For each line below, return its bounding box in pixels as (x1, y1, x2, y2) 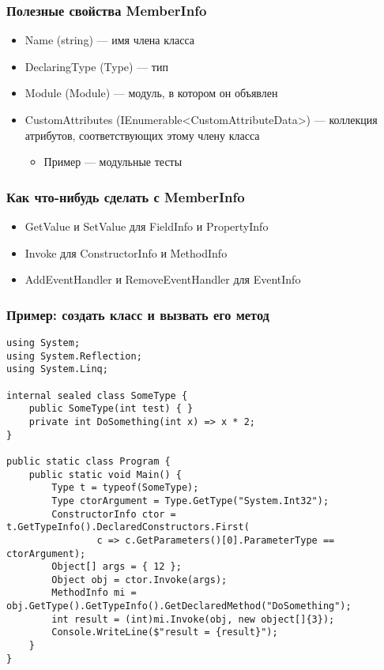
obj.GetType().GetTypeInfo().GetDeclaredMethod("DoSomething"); (6, 600, 352, 612)
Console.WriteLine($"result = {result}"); (51, 627, 278, 638)
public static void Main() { (28, 469, 182, 480)
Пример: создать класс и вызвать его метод (6, 304, 269, 324)
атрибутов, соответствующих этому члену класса (24, 126, 260, 143)
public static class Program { (6, 455, 171, 467)
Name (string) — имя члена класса (24, 32, 195, 48)
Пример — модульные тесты (43, 153, 183, 170)
